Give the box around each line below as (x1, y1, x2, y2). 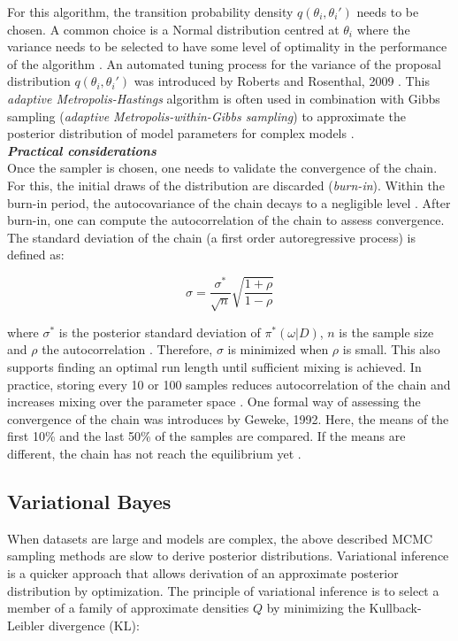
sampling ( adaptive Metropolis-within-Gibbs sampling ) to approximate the (7, 106, 406, 125)
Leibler (7, 615, 45, 634)
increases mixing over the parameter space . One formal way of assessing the (7, 392, 421, 411)
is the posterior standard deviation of (58, 322, 261, 341)
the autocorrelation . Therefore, (42, 340, 213, 359)
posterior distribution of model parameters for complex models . (7, 124, 355, 143)
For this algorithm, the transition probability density (7, 3, 294, 20)
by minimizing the (266, 599, 365, 617)
